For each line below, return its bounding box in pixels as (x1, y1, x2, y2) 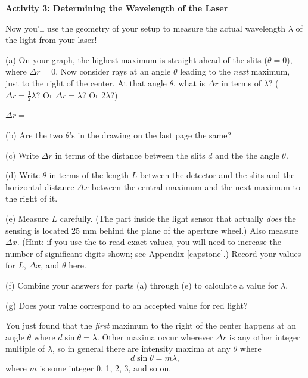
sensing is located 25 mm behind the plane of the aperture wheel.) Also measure (5, 224, 298, 236)
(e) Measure (5, 212, 49, 224)
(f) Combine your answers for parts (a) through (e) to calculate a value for (5, 278, 278, 291)
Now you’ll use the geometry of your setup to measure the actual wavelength (5, 21, 286, 34)
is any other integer (229, 330, 300, 343)
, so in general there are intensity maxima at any (52, 342, 231, 355)
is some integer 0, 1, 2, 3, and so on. (39, 361, 172, 374)
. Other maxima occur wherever (97, 330, 213, 343)
